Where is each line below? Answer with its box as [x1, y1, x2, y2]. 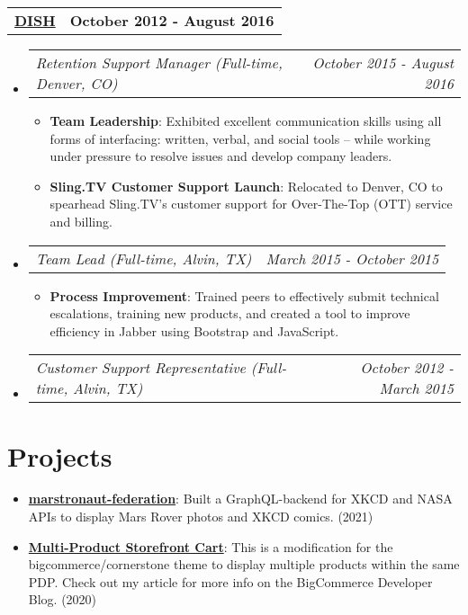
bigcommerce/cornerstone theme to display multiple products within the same [28, 555, 460, 574]
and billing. [49, 211, 112, 230]
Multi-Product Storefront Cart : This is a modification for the [28, 537, 393, 556]
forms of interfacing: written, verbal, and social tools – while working [49, 129, 431, 147]
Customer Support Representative [35, 357, 246, 379]
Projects [7, 437, 112, 474]
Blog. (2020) [28, 590, 97, 609]
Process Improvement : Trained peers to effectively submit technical [49, 286, 439, 305]
